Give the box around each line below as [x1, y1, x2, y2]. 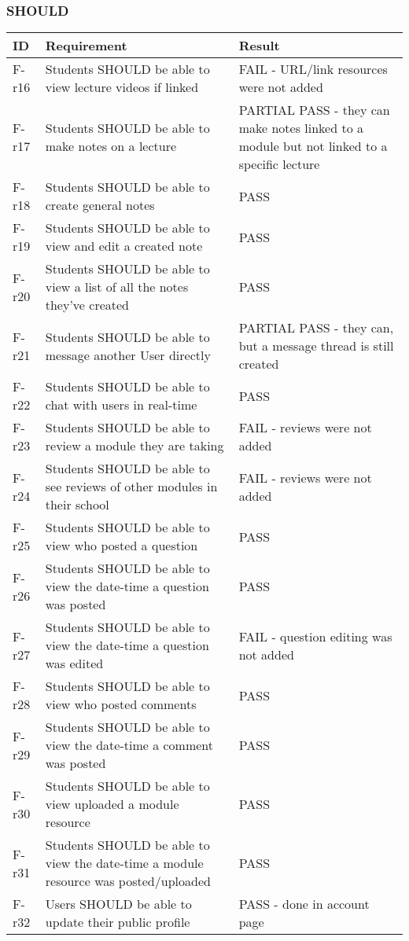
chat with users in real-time [45, 395, 197, 414]
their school [45, 495, 109, 514]
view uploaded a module [45, 795, 179, 814]
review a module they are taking [45, 436, 224, 455]
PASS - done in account [238, 895, 370, 913]
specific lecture [238, 155, 320, 174]
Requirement [45, 36, 127, 55]
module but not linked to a [238, 137, 388, 156]
